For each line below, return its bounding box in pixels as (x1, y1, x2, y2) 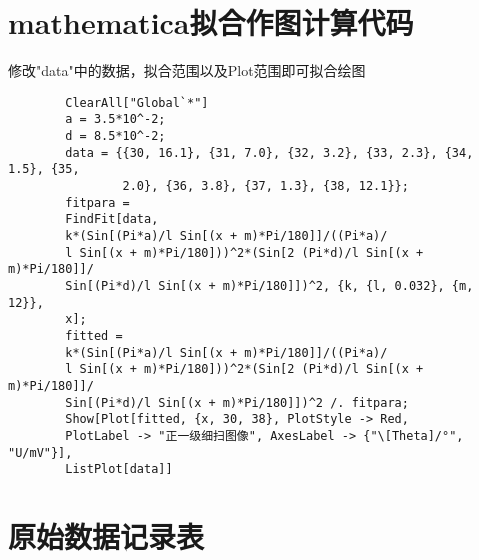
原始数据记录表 (8, 516, 205, 556)
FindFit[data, (65, 212, 159, 227)
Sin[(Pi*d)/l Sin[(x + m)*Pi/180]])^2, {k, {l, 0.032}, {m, (65, 278, 474, 293)
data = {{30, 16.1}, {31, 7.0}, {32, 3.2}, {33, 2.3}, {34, (65, 145, 474, 160)
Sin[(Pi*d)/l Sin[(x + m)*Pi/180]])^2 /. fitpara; (65, 395, 409, 410)
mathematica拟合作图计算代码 (8, 2, 414, 43)
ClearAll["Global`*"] (65, 95, 209, 110)
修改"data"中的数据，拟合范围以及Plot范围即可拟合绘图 (8, 60, 366, 81)
